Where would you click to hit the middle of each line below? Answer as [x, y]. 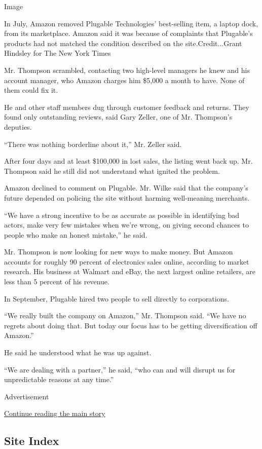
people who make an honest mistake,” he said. [76, 234]
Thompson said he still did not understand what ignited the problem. [112, 171]
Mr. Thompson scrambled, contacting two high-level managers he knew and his [127, 70]
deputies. [18, 126]
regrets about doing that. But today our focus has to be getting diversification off [131, 325]
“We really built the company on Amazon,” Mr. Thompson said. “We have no [125, 315]
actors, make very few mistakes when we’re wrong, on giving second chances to [127, 225]
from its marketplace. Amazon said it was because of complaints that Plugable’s [128, 33]
